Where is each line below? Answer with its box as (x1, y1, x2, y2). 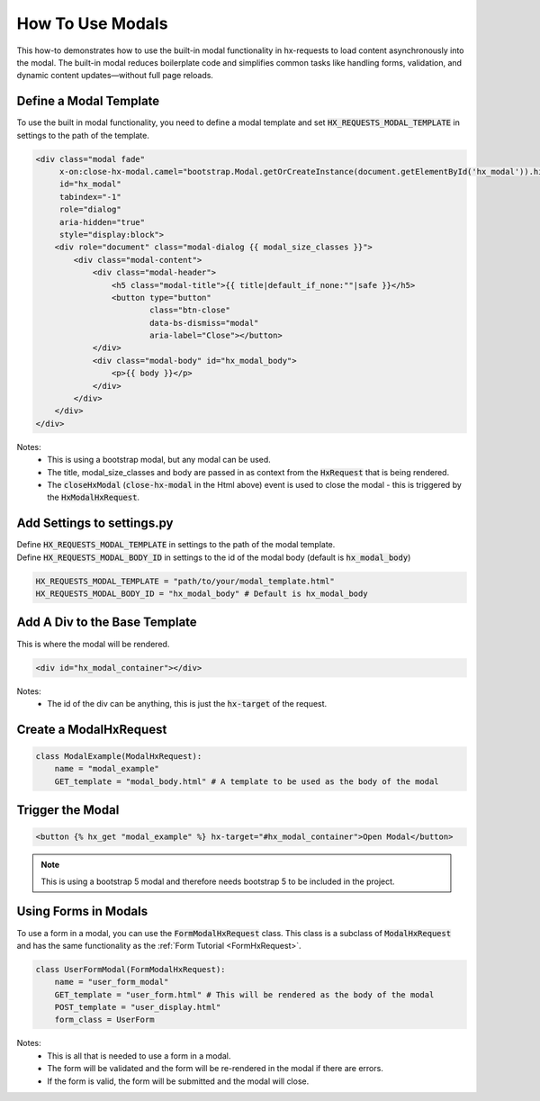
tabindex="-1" (58, 192, 121, 202)
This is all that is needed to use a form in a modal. (47, 1050, 231, 1061)
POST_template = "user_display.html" (54, 1002, 221, 1013)
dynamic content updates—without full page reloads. (16, 70, 213, 81)
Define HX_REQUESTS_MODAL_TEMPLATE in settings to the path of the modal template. (16, 539, 336, 550)
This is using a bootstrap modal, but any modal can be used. (47, 455, 272, 465)
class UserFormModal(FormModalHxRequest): (35, 964, 226, 974)
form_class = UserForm (54, 1015, 155, 1025)
